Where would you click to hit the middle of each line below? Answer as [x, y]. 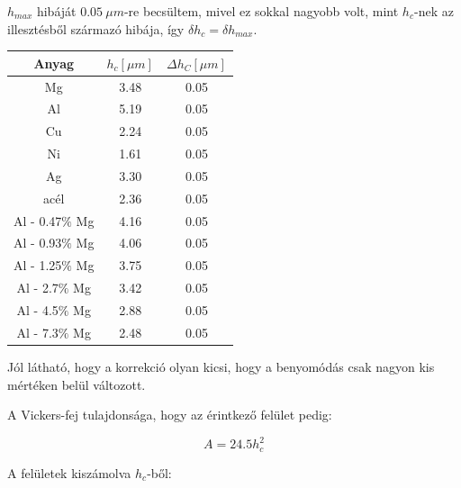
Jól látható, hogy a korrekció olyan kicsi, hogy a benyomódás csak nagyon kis [221, 366]
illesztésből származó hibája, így [96, 28]
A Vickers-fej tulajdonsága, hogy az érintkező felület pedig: [170, 415]
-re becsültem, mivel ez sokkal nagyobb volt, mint [261, 11]
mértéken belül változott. [77, 384]
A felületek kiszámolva [69, 472]
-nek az [434, 11]
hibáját [56, 11]
